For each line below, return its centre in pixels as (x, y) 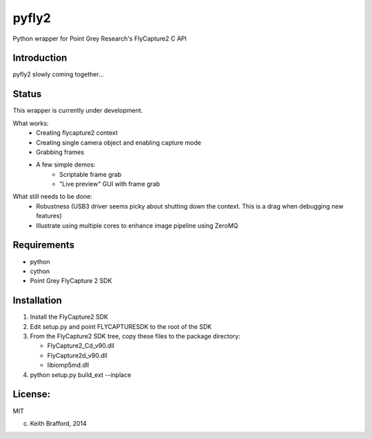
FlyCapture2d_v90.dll (77, 355)
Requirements (44, 245)
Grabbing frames (60, 152)
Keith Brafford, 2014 (58, 423)
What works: (31, 123)
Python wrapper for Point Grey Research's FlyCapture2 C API (100, 39)
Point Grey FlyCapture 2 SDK (71, 281)
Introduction (40, 58)
